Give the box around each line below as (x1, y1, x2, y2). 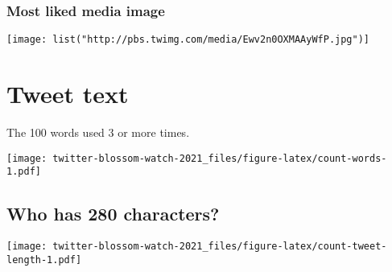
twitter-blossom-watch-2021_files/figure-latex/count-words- (52, 152, 387, 164)
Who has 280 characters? (6, 201, 220, 226)
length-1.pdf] (6, 253, 82, 266)
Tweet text (6, 77, 129, 110)
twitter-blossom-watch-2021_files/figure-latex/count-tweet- (52, 241, 387, 253)
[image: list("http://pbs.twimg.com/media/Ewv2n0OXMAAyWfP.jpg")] (6, 34, 370, 46)
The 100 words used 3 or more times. (6, 124, 190, 140)
